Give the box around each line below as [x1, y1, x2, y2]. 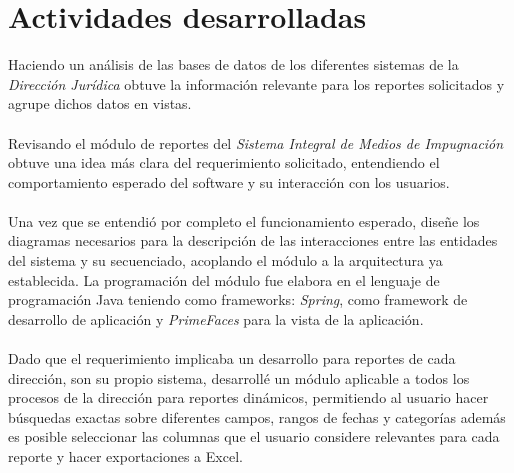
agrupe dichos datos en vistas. [8, 93, 192, 114]
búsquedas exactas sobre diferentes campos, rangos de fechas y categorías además [8, 406, 506, 427]
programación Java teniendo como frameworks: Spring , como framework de [8, 289, 468, 310]
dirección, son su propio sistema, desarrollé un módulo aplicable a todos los [8, 367, 470, 388]
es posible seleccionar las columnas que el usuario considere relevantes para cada [8, 426, 500, 447]
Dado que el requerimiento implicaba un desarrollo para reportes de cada [8, 348, 456, 369]
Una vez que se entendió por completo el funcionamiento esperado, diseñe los [8, 210, 480, 231]
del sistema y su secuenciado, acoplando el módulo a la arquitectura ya [8, 250, 443, 271]
